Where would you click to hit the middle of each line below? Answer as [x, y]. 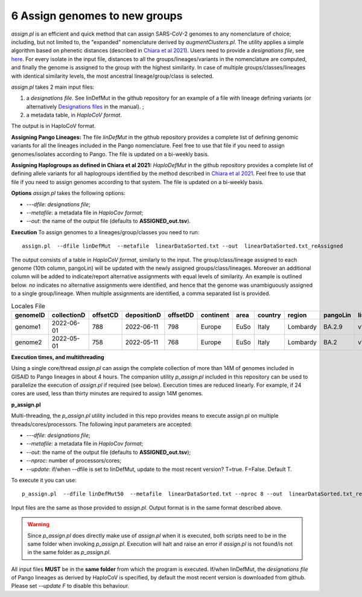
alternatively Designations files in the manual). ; [85, 106]
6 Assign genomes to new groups [97, 16]
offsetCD [105, 315]
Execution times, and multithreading [58, 357]
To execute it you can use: [44, 480]
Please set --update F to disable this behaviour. [70, 586]
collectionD [68, 315]
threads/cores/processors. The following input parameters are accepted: [102, 424]
